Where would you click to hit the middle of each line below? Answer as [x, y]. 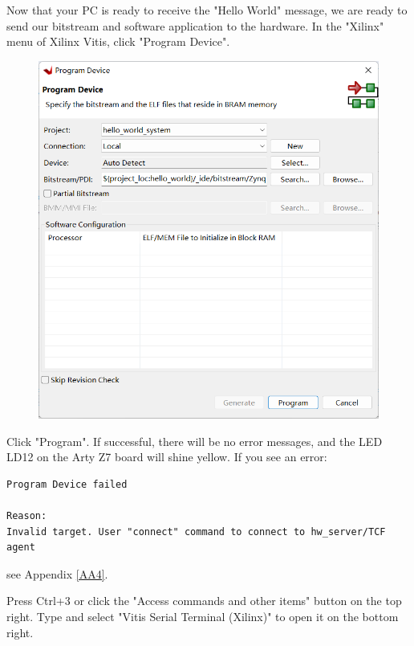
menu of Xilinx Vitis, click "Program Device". [118, 41]
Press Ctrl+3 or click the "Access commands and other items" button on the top [204, 601]
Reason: [27, 516]
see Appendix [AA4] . [57, 573]
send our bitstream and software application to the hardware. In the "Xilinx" [195, 25]
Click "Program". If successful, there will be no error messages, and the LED [195, 441]
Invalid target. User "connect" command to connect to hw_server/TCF [196, 532]
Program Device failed [67, 484]
